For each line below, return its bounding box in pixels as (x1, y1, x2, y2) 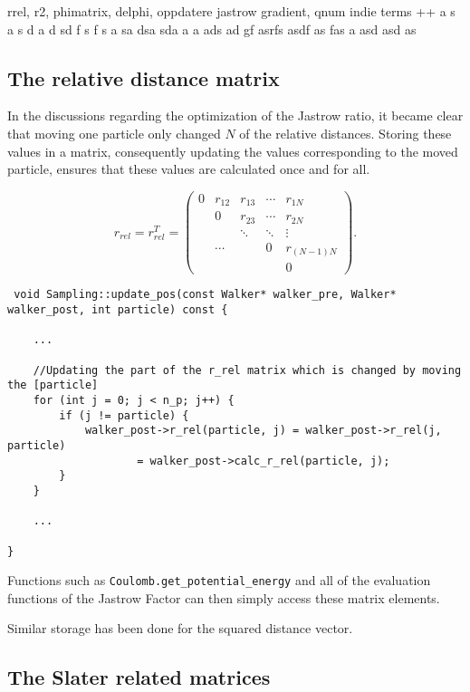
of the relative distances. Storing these (239, 123, 452, 142)
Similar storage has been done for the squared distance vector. (7, 619, 353, 638)
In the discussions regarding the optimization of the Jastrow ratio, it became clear (7, 106, 464, 125)
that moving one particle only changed (7, 123, 221, 142)
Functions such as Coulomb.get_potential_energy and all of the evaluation (7, 571, 431, 590)
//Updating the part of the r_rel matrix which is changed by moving (33, 363, 462, 377)
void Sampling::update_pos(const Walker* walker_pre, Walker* (14, 288, 397, 302)
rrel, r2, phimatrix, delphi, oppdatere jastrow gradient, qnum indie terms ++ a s (7, 2, 456, 20)
